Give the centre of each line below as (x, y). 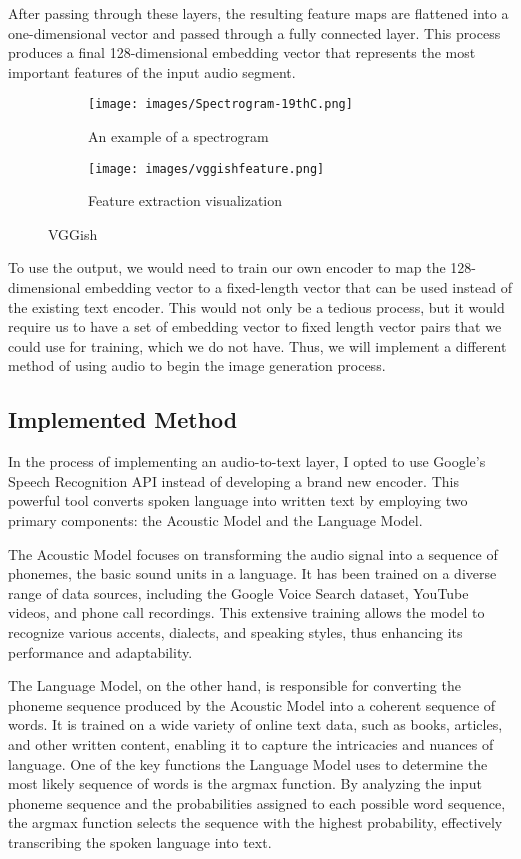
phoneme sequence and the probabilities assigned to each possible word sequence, (257, 802)
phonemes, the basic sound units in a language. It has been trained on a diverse (252, 573)
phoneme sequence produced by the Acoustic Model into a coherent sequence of (252, 704)
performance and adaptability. (100, 651)
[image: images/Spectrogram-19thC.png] (220, 104)
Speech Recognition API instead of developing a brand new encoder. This (233, 480)
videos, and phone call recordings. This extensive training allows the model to (246, 612)
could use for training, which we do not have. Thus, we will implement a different (257, 345)
